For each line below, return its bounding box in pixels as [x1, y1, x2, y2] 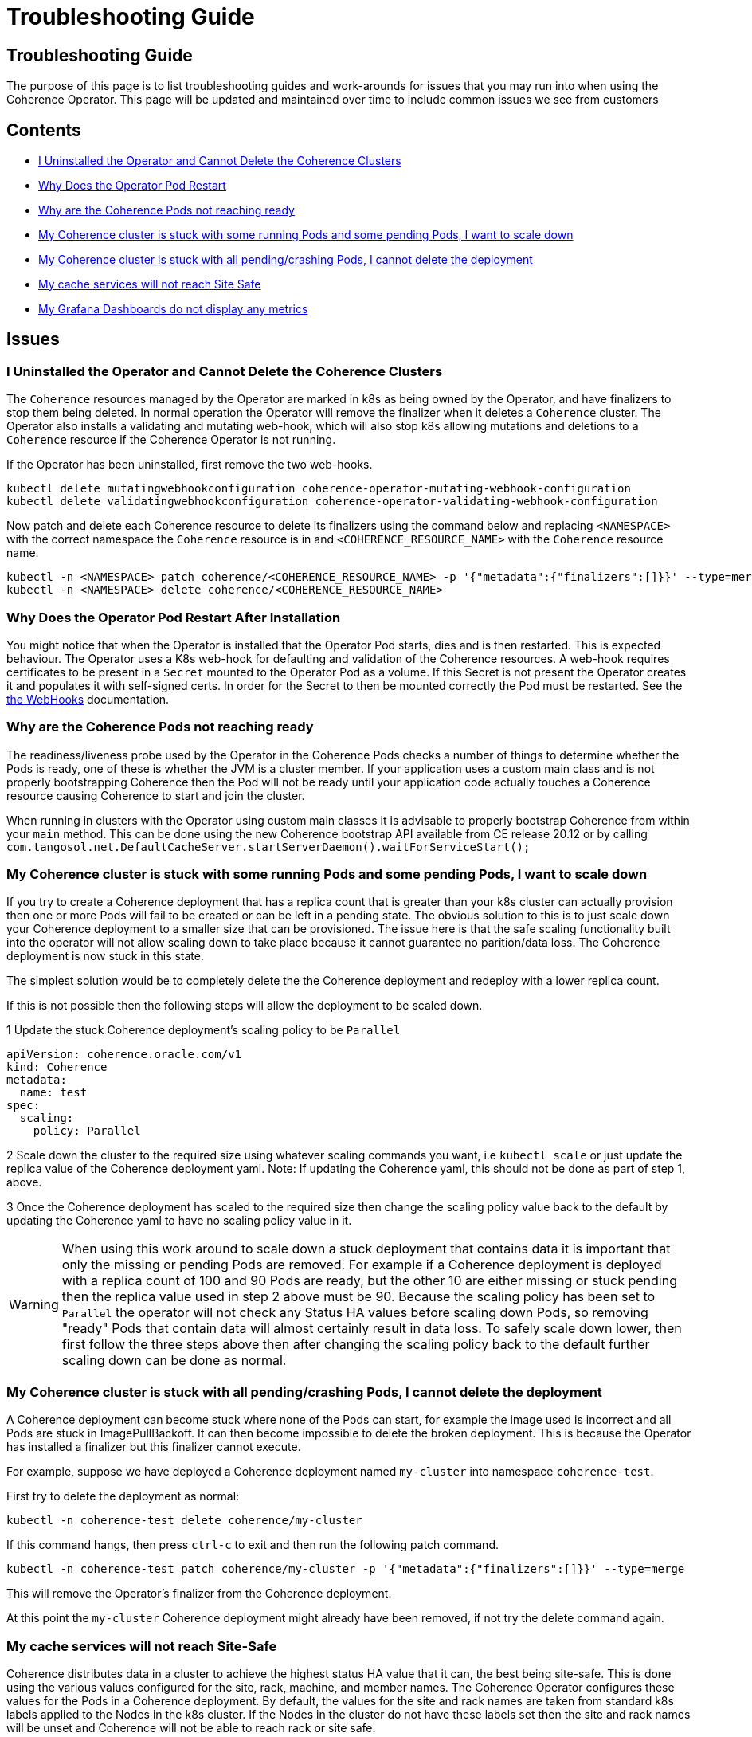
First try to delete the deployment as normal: [6, 1489, 240, 1504]
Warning [9, 1296, 59, 1313]
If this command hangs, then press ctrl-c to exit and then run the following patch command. [6, 1538, 499, 1552]
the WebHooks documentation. [6, 692, 170, 706]
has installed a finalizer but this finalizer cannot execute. [6, 1440, 301, 1454]
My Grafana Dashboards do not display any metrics [38, 302, 308, 316]
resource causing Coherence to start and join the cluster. [6, 788, 305, 802]
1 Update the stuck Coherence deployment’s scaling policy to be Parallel [6, 1023, 401, 1037]
